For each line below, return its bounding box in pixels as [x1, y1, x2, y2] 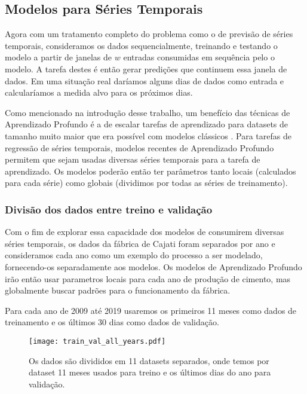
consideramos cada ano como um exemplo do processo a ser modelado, [5, 249, 263, 261]
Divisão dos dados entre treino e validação [5, 201, 213, 216]
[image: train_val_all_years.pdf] [29, 337, 166, 346]
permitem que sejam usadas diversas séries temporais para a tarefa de [5, 153, 260, 166]
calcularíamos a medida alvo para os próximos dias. [5, 86, 193, 99]
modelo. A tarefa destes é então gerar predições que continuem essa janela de [5, 62, 287, 75]
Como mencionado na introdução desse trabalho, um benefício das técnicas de [5, 106, 290, 118]
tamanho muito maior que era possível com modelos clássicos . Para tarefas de [5, 129, 291, 142]
